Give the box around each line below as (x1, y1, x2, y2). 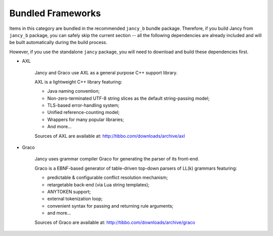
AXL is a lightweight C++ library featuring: (34, 78, 122, 85)
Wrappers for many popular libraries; (47, 116, 124, 123)
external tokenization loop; (47, 195, 103, 202)
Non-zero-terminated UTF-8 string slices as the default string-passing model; (47, 95, 210, 101)
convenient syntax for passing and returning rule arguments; (47, 203, 174, 209)
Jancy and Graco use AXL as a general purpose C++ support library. (34, 69, 178, 75)
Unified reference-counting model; (47, 109, 120, 115)
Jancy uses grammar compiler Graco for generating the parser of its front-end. (34, 156, 199, 162)
